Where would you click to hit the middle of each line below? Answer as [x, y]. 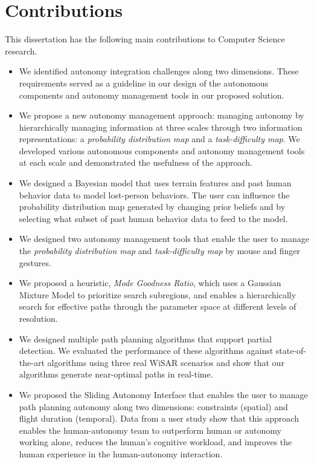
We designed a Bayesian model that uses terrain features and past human [155, 183]
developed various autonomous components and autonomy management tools [162, 150]
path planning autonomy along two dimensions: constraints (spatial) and [153, 406]
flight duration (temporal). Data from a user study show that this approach [159, 418]
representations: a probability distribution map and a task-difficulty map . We [159, 139]
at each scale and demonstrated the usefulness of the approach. [136, 162]
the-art [32, 362]
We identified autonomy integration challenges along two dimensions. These [159, 71]
